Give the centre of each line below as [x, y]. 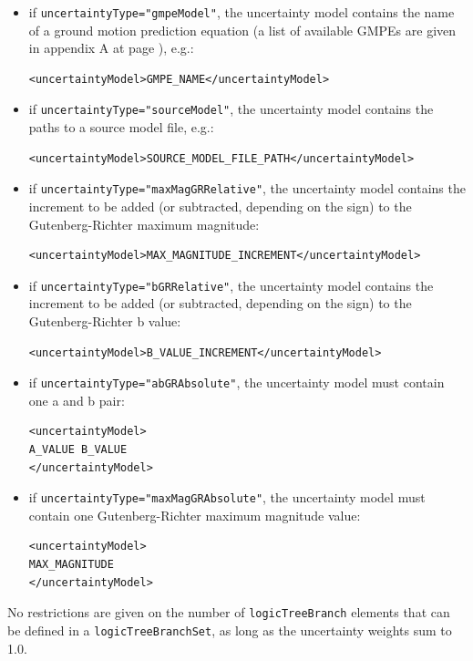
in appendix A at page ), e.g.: [111, 48]
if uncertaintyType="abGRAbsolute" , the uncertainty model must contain [236, 382]
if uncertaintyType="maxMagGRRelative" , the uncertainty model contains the [247, 188]
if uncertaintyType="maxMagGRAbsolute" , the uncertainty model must [227, 497]
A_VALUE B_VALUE [78, 449]
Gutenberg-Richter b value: [105, 320]
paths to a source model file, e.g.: [121, 127]
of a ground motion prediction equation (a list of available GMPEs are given [242, 30]
